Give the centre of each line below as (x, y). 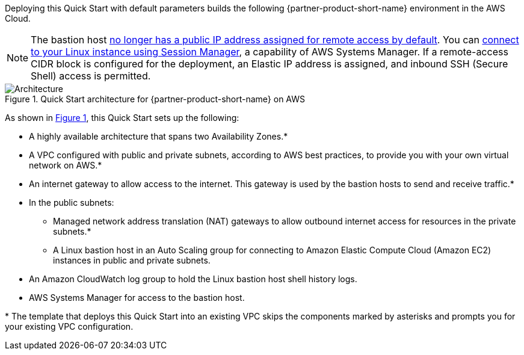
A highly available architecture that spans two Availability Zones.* (159, 136)
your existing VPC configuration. (69, 326)
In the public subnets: (72, 202)
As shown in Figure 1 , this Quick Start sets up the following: (122, 118)
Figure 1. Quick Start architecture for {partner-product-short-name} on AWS (155, 99)
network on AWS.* (66, 165)
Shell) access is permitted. (91, 76)
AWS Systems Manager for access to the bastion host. (137, 298)
